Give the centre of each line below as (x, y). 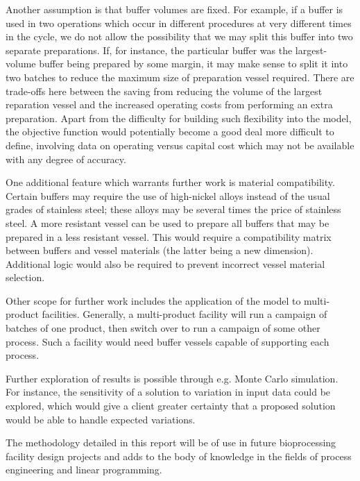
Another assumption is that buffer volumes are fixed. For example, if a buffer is (174, 9)
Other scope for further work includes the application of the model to (153, 300)
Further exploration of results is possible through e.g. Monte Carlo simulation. (172, 378)
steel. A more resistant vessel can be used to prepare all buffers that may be (168, 222)
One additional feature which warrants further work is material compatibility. (170, 182)
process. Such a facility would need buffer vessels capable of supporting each (168, 341)
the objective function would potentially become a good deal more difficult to (170, 132)
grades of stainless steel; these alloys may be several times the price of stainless (173, 209)
